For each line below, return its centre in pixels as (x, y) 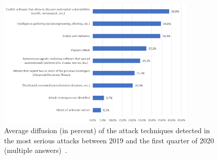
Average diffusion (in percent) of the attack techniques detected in (107, 130)
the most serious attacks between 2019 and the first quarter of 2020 (109, 140)
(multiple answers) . (36, 150)
